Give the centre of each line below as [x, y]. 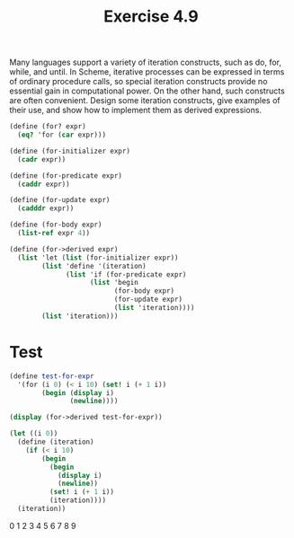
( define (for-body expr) [56, 225]
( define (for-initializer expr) [70, 151]
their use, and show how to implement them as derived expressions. [136, 110]
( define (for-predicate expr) [66, 176]
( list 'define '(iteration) [94, 266]
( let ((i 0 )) [34, 434]
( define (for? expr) [48, 127]
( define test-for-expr [52, 376]
